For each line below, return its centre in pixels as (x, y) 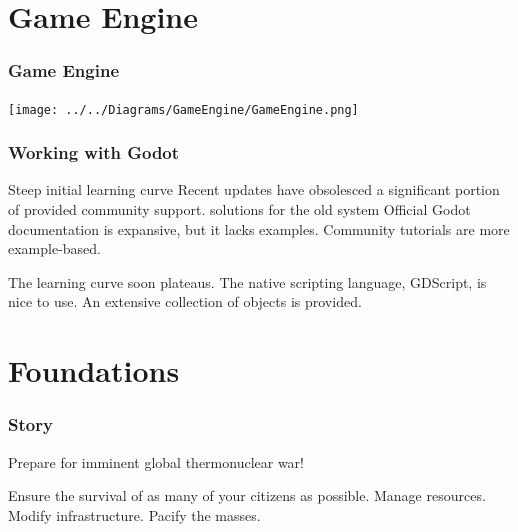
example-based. (55, 248)
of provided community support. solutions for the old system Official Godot (239, 209)
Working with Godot (94, 152)
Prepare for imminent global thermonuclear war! (156, 461)
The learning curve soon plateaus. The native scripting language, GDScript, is (247, 281)
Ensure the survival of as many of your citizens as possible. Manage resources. (247, 495)
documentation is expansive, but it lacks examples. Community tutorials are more (259, 228)
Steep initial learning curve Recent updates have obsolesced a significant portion (254, 189)
